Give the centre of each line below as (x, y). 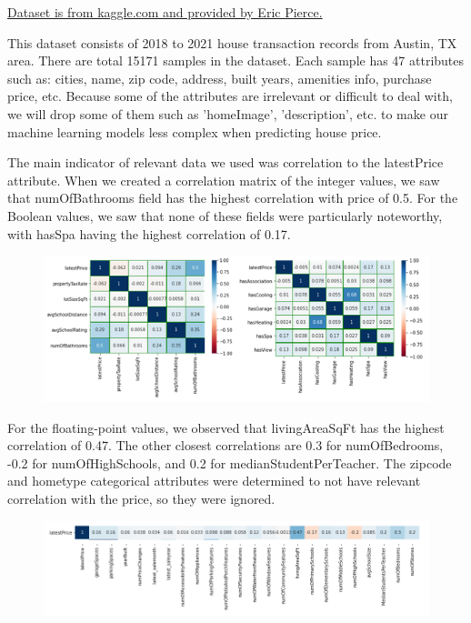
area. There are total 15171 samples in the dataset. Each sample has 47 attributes (236, 60)
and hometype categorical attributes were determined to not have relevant (214, 481)
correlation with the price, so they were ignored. (141, 499)
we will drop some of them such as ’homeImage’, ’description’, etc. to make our (228, 113)
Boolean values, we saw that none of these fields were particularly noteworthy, (225, 215)
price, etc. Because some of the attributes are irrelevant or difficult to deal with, (230, 96)
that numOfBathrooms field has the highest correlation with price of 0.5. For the (233, 198)
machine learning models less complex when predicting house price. (195, 131)
